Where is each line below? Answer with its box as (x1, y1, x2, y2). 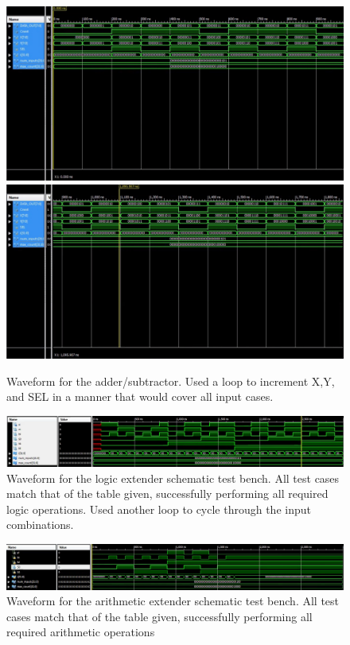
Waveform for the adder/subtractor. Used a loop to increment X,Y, (6, 372, 335, 389)
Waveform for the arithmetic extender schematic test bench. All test (6, 593, 340, 609)
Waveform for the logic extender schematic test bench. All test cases (6, 469, 340, 486)
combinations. (6, 516, 74, 533)
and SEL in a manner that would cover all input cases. (6, 388, 274, 405)
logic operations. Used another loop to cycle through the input (6, 500, 311, 517)
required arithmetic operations (6, 624, 155, 640)
